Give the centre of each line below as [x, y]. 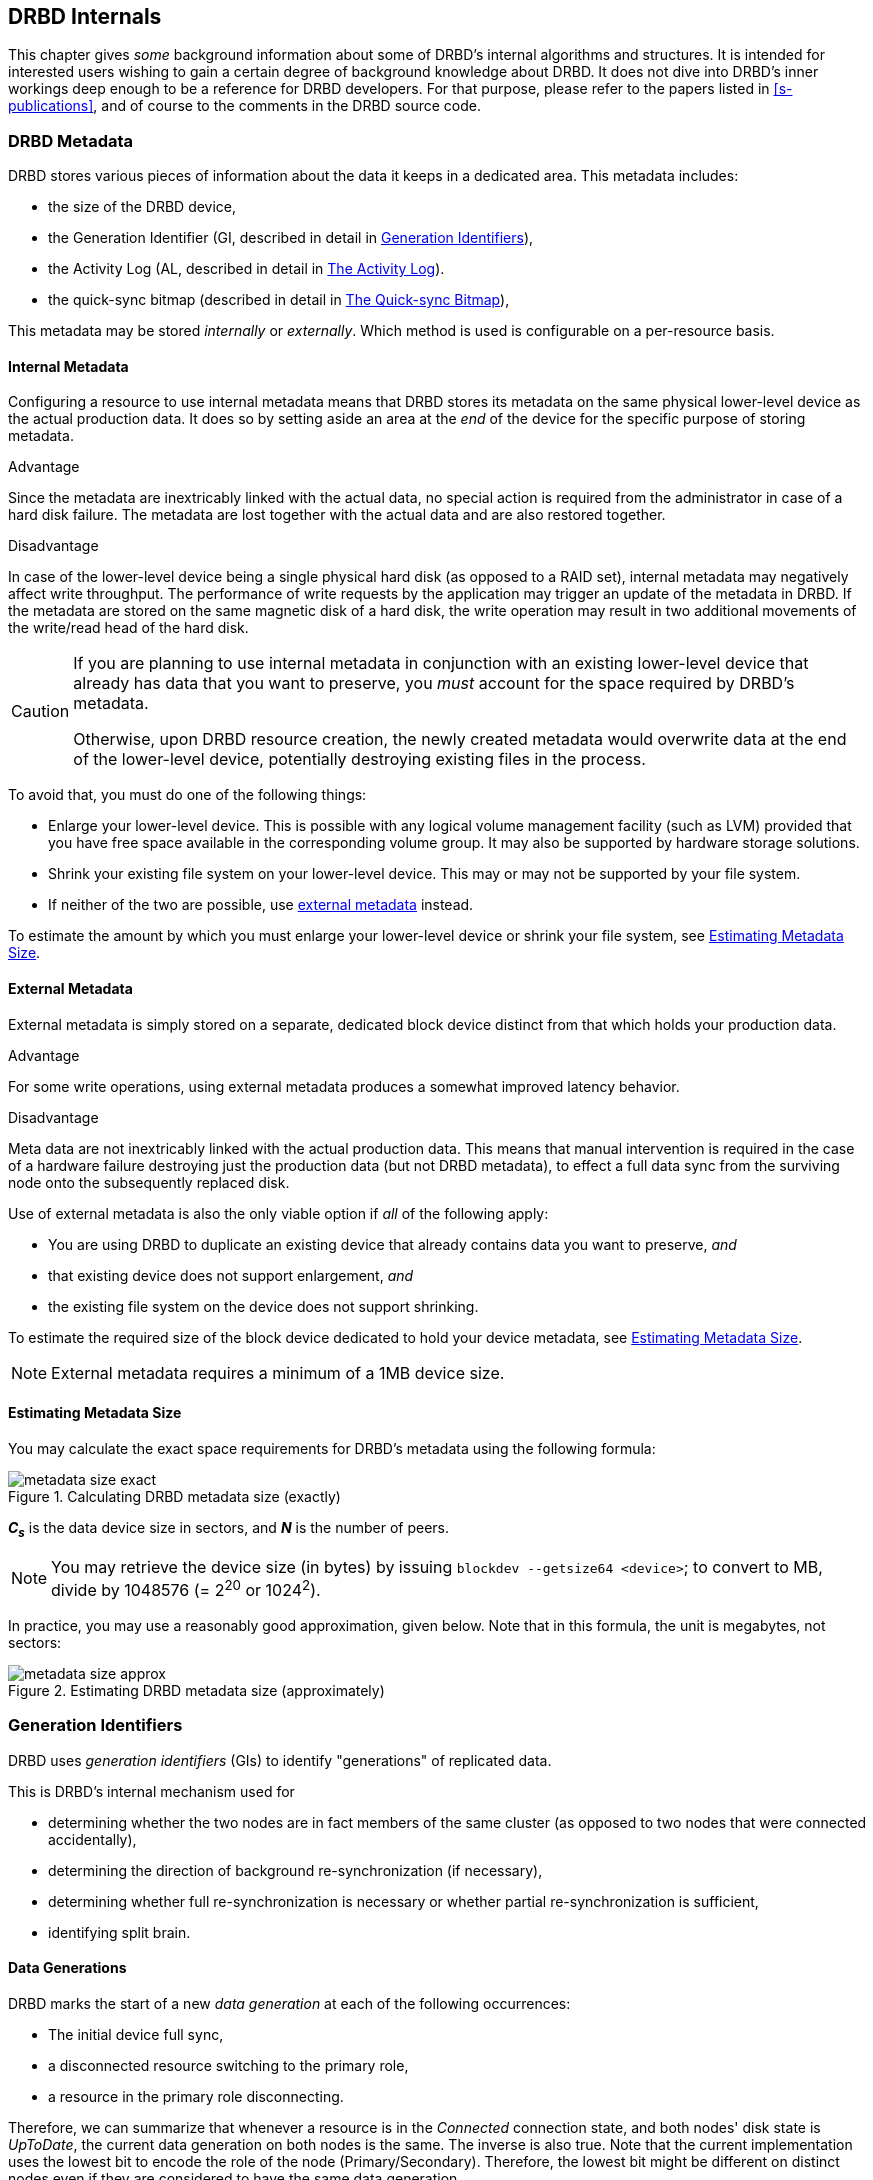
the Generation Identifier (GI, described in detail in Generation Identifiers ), [291, 238]
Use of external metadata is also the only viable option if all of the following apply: [278, 1213]
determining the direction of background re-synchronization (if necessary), [295, 1870]
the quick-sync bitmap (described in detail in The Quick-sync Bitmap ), [279, 300]
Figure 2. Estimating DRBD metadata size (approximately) [196, 1690]
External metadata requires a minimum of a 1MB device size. [278, 1372]
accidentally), [92, 1839]
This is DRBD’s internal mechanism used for [151, 1791]
